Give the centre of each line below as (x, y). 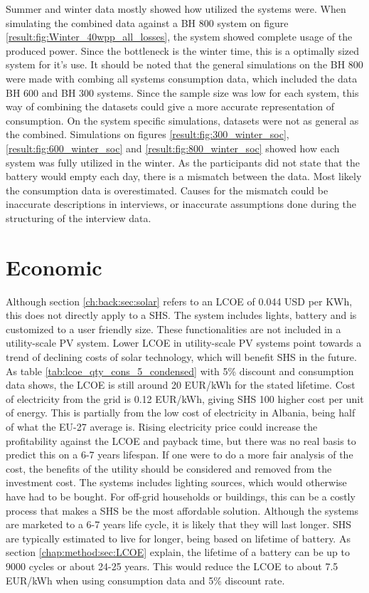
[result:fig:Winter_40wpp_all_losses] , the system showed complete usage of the (179, 37)
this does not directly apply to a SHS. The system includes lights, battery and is (181, 315)
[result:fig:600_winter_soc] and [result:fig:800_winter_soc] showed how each (173, 148)
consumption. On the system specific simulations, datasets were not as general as (182, 120)
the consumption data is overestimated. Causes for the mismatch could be (167, 190)
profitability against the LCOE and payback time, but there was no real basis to (181, 440)
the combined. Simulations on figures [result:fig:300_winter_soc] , (148, 134)
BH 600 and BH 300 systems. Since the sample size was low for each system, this (182, 92)
